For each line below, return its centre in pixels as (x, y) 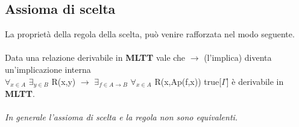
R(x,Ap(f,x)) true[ (188, 81)
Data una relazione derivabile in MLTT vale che (95, 57)
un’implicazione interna (48, 69)
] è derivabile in (255, 81)
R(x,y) (64, 81)
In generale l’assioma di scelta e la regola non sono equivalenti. (121, 117)
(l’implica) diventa (238, 57)
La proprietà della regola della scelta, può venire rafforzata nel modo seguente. (150, 34)
